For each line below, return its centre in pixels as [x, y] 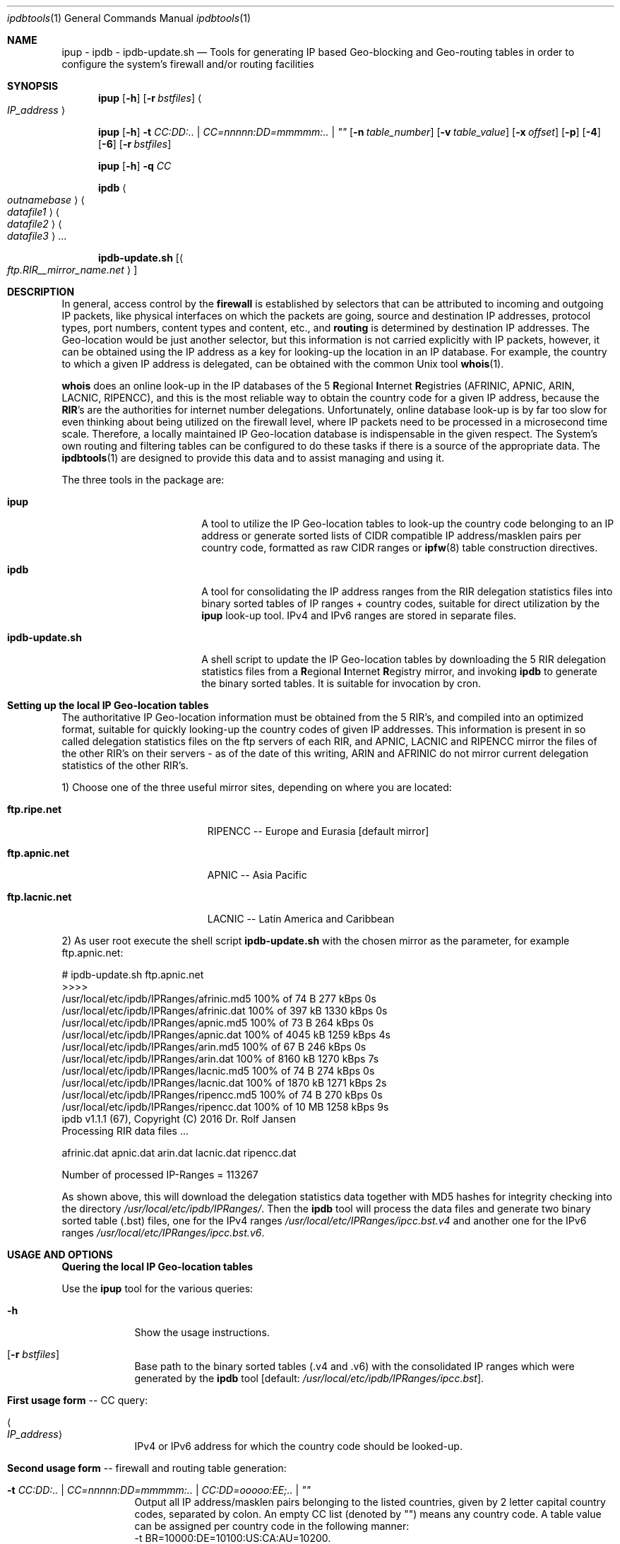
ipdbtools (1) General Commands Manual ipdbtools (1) [129, 18]
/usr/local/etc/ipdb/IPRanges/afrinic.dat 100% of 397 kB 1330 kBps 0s [225, 1011]
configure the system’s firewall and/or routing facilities [188, 64]
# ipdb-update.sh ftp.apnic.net [133, 975]
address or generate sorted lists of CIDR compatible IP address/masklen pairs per [391, 536]
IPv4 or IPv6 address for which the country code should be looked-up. [298, 1446]
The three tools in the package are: [143, 480]
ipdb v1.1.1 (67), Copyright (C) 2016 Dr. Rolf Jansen [179, 1119]
